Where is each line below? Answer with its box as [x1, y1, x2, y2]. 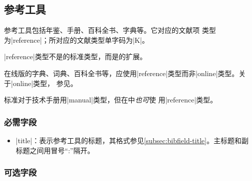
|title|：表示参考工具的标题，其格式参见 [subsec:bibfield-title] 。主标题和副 [15, 135, 249, 145]
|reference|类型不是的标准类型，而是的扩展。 [4, 51, 147, 62]
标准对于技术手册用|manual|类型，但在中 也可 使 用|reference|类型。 [4, 94, 218, 105]
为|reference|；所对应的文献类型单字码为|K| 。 [4, 34, 149, 45]
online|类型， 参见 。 [12, 78, 78, 88]
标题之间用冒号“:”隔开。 [15, 145, 94, 155]
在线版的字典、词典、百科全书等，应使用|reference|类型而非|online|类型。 [4, 68, 239, 78]
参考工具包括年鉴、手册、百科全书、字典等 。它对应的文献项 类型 [4, 25, 216, 35]
